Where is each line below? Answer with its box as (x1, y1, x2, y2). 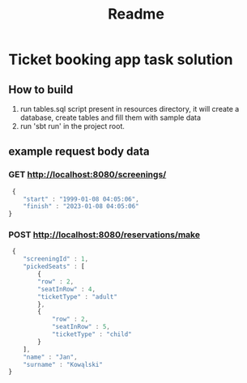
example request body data (8, 145, 150, 159)
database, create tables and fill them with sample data (19, 113, 201, 122)
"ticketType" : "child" (51, 330, 132, 338)
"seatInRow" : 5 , (51, 323, 111, 331)
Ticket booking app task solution (8, 50, 233, 69)
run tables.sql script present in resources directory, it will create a (19, 104, 240, 113)
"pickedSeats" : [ (23, 262, 85, 271)
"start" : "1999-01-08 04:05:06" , (23, 195, 139, 203)
